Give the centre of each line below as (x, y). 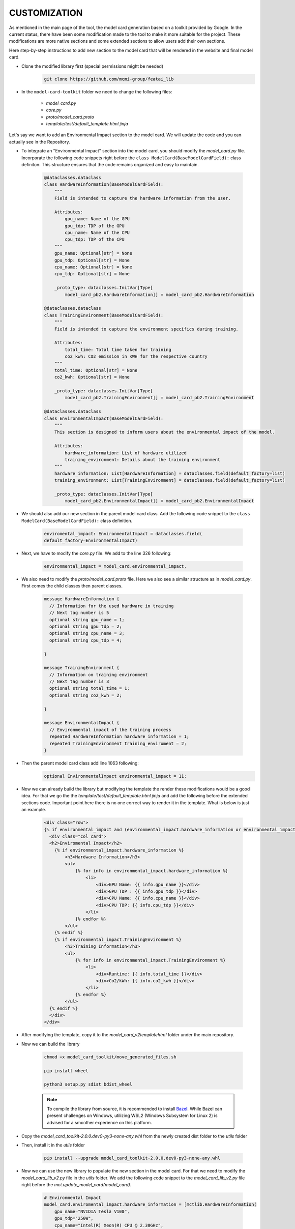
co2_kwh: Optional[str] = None (92, 377)
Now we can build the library (50, 1044)
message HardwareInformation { (82, 599)
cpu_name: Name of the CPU (97, 233)
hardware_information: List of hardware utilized (126, 453)
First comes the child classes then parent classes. (72, 586)
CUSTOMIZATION (46, 13)
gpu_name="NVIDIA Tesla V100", (92, 1211)
